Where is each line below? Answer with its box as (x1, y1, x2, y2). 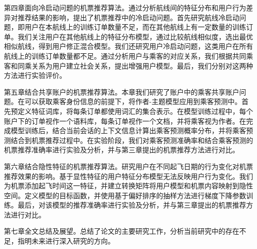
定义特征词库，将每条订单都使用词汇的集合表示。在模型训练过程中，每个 (17, 106, 253, 116)
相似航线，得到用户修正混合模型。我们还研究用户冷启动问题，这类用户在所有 (4, 41, 253, 51)
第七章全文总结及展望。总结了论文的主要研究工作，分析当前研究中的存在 (4, 226, 239, 236)
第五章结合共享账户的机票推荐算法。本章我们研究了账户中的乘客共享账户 (4, 86, 239, 97)
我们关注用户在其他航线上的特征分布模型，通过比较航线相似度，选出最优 (17, 31, 253, 41)
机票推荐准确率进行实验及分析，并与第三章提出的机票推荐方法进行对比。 (4, 144, 239, 155)
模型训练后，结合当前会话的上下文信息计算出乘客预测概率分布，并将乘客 (10, 125, 246, 136)
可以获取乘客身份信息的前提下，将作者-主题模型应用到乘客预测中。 (24, 96, 242, 107)
